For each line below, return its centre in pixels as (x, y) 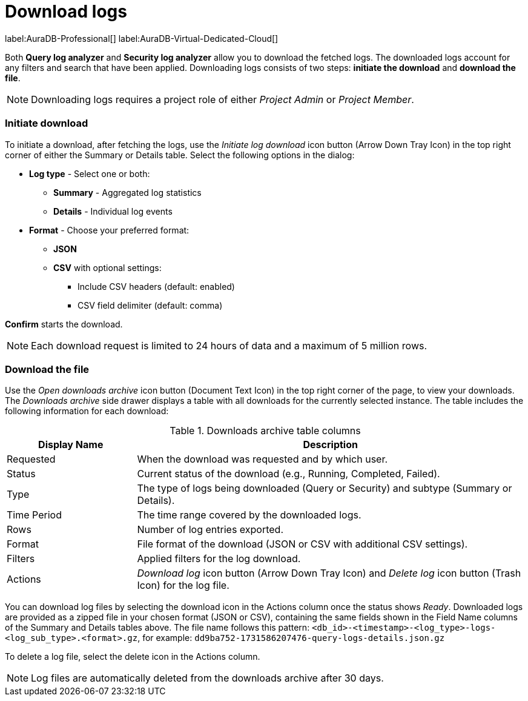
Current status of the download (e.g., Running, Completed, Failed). (289, 474)
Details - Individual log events (113, 211)
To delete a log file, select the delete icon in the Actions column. (133, 657)
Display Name (71, 445)
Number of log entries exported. (210, 530)
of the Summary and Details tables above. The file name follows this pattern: (157, 628)
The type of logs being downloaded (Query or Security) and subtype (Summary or (325, 488)
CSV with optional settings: (107, 267)
